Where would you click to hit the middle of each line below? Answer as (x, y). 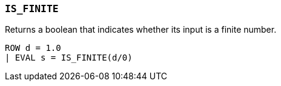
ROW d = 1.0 (33, 48)
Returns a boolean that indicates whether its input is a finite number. (141, 30)
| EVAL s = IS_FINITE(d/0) (69, 58)
